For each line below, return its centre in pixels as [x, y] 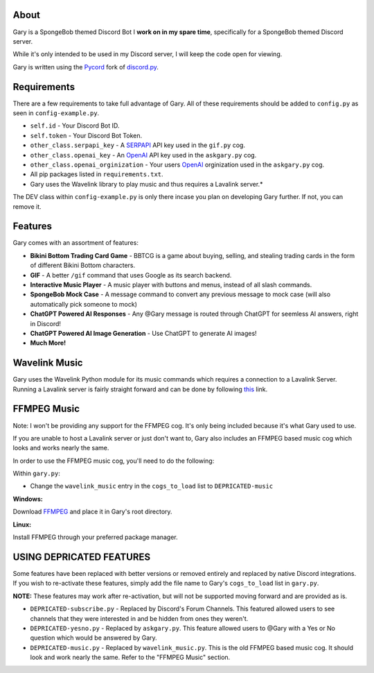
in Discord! [46, 323]
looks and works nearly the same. [61, 448]
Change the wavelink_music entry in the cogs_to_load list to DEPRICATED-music [152, 486]
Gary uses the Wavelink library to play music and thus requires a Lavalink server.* [146, 184]
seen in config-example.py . [56, 113]
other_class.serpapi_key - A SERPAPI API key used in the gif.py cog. [138, 145]
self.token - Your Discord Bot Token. [86, 135]
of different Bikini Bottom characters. [82, 265]
